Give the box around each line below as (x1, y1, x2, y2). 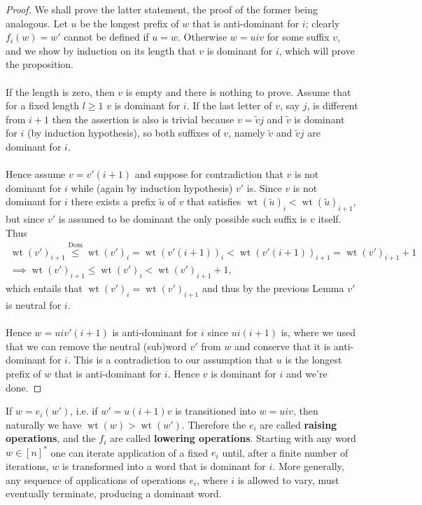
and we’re (286, 366, 328, 380)
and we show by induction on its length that (6, 43, 196, 57)
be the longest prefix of (80, 15, 179, 30)
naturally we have (6, 417, 82, 431)
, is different (307, 98, 358, 113)
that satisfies (187, 194, 241, 209)
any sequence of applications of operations (6, 472, 186, 487)
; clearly (305, 15, 340, 30)
